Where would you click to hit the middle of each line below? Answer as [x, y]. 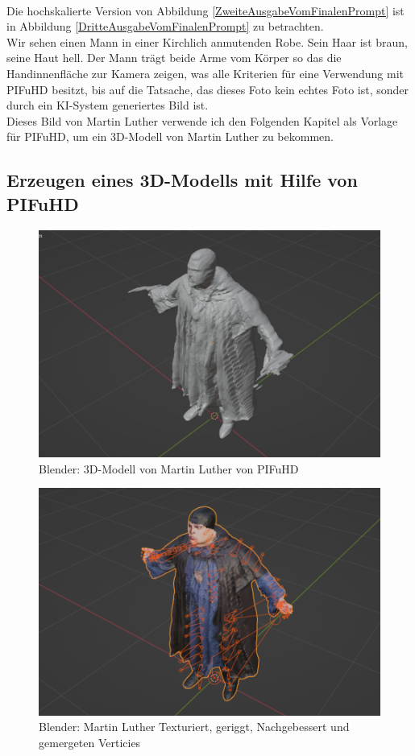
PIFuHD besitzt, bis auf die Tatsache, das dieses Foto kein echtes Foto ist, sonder [208, 89]
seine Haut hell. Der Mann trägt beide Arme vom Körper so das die [174, 58]
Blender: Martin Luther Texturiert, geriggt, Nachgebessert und [194, 727]
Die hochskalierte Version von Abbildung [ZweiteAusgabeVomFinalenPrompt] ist [205, 10]
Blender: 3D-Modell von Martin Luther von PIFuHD [169, 468]
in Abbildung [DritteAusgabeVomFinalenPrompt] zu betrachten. [165, 26]
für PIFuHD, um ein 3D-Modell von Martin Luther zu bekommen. [170, 136]
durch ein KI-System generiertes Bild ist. [108, 105]
